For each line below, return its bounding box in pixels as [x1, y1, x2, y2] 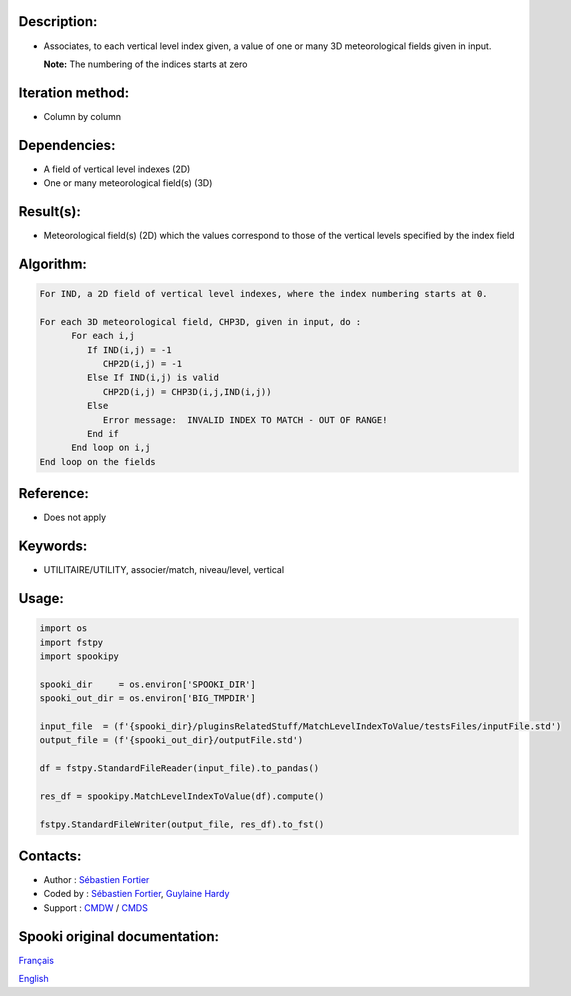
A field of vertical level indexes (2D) [43, 163, 191, 175]
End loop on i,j [71, 442, 151, 454]
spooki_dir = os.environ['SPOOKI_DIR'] [39, 678, 257, 690]
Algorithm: [18, 255, 87, 272]
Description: [18, 13, 98, 30]
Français [18, 954, 55, 966]
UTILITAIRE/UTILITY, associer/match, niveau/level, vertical [43, 564, 285, 576]
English [18, 973, 49, 985]
